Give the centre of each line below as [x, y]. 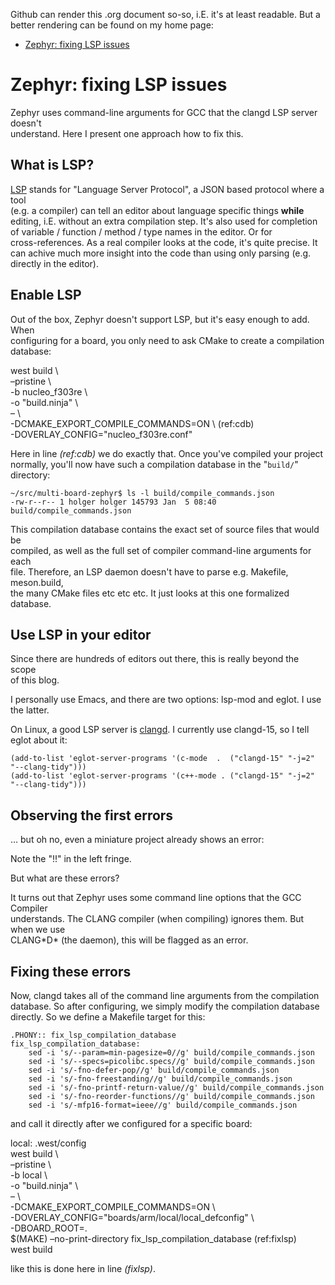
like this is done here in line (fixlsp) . [83, 1268]
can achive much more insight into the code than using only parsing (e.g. [161, 253]
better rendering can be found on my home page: [112, 25]
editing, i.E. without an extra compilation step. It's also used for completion [164, 221]
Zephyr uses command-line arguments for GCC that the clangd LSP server [164, 112]
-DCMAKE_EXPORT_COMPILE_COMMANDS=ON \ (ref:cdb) [132, 423]
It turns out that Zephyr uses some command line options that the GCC [156, 898]
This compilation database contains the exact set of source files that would [165, 529]
